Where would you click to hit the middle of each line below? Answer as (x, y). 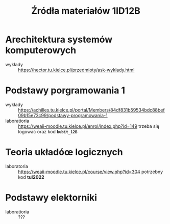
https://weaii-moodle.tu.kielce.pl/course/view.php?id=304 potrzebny (91, 172)
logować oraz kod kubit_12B (48, 131)
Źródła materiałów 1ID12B (86, 11)
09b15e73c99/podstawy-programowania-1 (63, 115)
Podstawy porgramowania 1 (65, 90)
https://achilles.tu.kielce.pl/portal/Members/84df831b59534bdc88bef (91, 110)
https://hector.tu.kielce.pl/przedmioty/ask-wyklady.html (76, 70)
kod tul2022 (31, 177)
